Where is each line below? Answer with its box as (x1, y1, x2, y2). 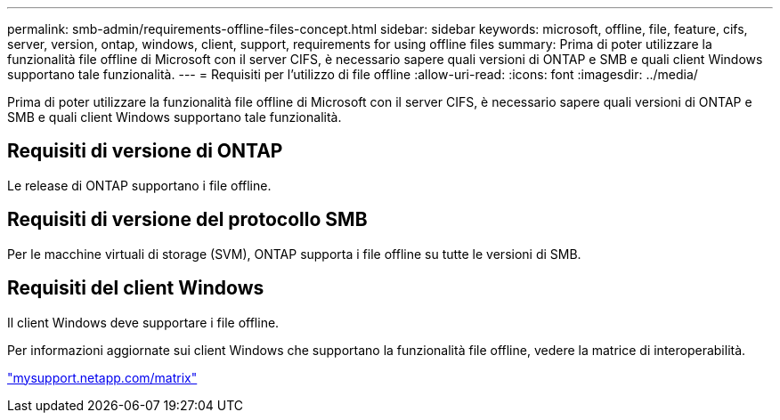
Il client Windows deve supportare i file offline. (7, 314, 280, 330)
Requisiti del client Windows (7, 277, 264, 300)
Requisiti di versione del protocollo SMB (7, 208, 368, 231)
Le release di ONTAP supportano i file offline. (7, 177, 272, 193)
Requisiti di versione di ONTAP (7, 140, 283, 163)
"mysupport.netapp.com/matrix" (7, 369, 198, 385)
